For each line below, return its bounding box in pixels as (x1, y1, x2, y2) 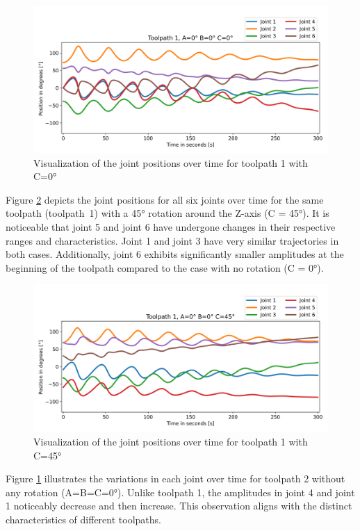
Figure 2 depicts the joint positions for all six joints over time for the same (6, 192, 324, 206)
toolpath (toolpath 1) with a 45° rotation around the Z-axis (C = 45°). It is (6, 206, 329, 220)
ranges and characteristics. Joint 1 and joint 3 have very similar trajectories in (6, 233, 339, 247)
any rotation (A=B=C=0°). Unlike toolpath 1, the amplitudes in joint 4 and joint (6, 484, 355, 499)
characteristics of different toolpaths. (6, 512, 161, 526)
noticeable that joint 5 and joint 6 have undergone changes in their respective (6, 219, 336, 234)
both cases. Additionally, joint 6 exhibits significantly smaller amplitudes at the (6, 247, 344, 261)
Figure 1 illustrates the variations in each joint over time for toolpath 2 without (6, 471, 345, 486)
